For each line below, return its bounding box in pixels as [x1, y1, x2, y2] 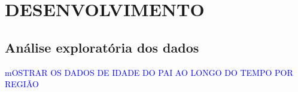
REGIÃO [5, 78, 39, 90]
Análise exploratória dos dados [5, 38, 199, 56]
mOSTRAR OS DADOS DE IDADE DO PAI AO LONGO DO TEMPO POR [5, 66, 293, 78]
